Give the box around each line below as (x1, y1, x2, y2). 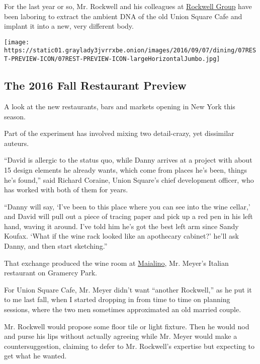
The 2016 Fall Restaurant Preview (4, 78, 187, 93)
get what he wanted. (4, 350, 67, 361)
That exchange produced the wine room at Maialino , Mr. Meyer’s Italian (4, 257, 229, 268)
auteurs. (4, 137, 29, 148)
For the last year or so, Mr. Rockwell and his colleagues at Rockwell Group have (4, 1, 252, 11)
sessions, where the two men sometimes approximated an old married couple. (4, 304, 241, 315)
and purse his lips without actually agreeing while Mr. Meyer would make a (4, 331, 237, 341)
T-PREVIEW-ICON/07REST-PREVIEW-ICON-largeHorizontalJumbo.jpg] (4, 55, 220, 63)
